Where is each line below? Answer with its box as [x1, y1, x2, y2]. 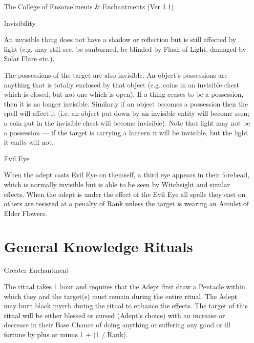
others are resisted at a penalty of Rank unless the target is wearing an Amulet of [4, 198, 249, 209]
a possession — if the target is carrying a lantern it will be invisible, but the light [4, 127, 248, 137]
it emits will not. [4, 137, 54, 147]
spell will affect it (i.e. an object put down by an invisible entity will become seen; [4, 108, 250, 118]
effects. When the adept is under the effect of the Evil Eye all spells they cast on [4, 189, 246, 199]
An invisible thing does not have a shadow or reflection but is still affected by [4, 34, 236, 44]
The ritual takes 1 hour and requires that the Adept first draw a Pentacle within [4, 281, 245, 291]
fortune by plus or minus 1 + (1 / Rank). [4, 329, 128, 339]
